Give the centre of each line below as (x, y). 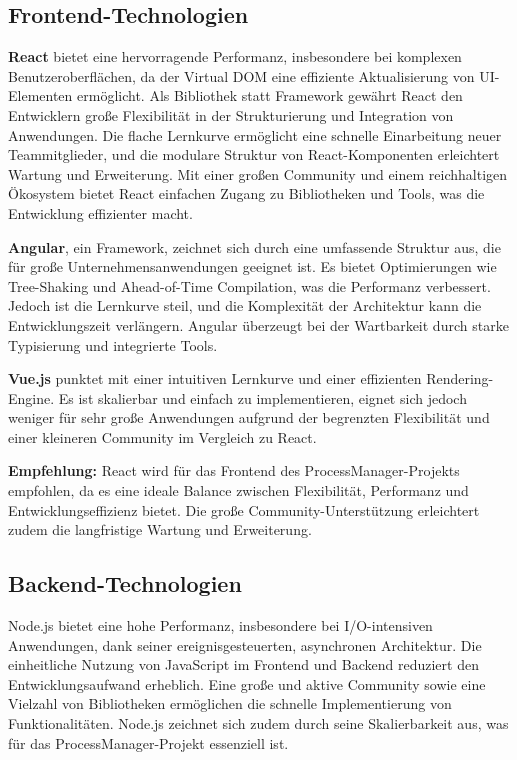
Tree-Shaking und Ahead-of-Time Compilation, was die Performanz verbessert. (249, 285)
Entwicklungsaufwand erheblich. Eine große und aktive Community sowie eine (247, 683)
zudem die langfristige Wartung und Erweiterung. (160, 529)
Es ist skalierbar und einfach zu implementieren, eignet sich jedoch (262, 397)
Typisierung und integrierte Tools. (113, 344)
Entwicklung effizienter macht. (100, 212)
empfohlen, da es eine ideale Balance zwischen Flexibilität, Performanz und (238, 490)
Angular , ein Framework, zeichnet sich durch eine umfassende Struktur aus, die (254, 246)
